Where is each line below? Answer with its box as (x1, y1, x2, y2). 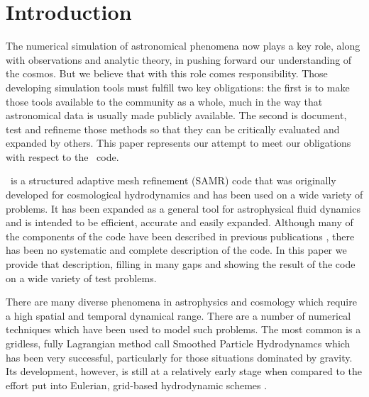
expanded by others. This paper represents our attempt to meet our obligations (6, 135, 351, 150)
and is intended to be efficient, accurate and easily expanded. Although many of (6, 215, 353, 230)
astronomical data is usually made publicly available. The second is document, (6, 108, 347, 123)
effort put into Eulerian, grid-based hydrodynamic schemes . (6, 377, 268, 392)
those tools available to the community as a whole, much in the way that (6, 94, 323, 108)
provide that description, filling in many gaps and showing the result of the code (6, 257, 356, 272)
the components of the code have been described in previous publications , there (6, 228, 355, 243)
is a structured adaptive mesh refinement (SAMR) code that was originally (10, 173, 336, 188)
